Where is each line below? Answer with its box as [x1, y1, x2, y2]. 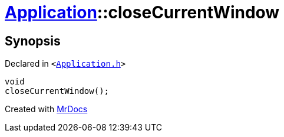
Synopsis [5, 33, 61, 48]
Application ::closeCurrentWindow [5, 2, 280, 22]
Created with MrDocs [5, 104, 88, 115]
